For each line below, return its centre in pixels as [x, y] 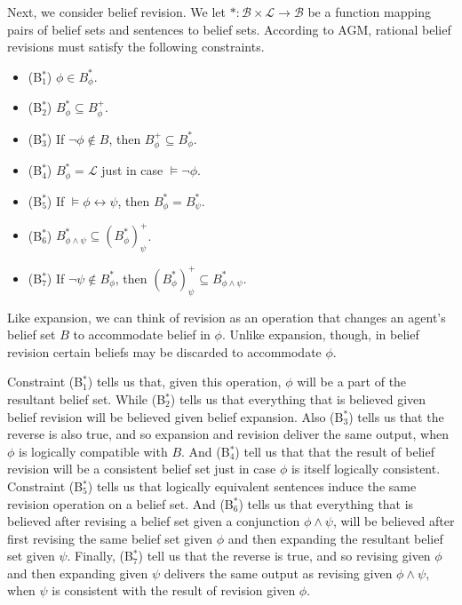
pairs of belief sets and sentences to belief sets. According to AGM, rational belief [229, 29]
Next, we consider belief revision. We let [116, 12]
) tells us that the [396, 416]
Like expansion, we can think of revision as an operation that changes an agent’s [227, 317]
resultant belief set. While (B [87, 398]
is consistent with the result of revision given [174, 590]
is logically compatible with [93, 451]
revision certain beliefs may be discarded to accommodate [164, 351]
